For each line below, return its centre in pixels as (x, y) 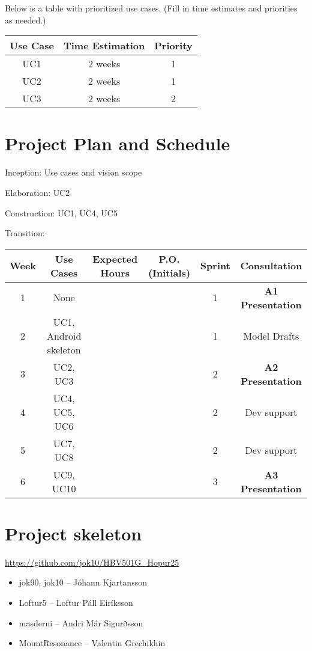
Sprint (215, 266)
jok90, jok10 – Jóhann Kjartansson (83, 582)
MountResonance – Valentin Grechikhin (92, 643)
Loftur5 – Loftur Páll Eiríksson (76, 602)
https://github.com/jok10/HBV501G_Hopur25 (92, 562)
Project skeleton (73, 533)
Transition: (25, 233)
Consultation (271, 266)
